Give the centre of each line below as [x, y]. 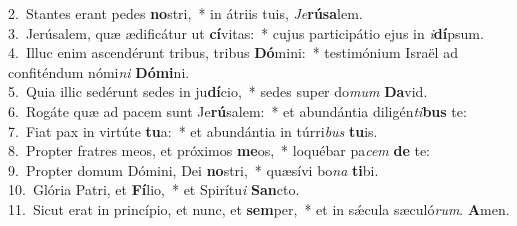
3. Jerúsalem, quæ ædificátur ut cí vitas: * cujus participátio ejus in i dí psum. [246, 32]
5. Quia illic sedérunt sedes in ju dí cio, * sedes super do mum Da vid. [218, 91]
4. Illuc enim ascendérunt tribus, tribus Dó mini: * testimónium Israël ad [233, 52]
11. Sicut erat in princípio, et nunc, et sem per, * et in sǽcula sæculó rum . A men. [259, 208]
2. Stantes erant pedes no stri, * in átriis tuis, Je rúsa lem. [185, 13]
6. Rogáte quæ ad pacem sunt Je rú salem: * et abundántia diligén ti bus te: [237, 110]
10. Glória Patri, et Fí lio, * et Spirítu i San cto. [154, 189]
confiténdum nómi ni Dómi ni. [99, 71]
